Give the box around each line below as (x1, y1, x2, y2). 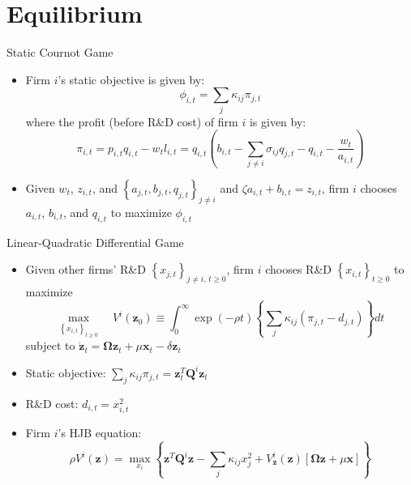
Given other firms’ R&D (25, 261, 146, 278)
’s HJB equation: (58, 423, 142, 440)
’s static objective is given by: (58, 70, 205, 87)
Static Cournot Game (6, 44, 113, 61)
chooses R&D (265, 261, 332, 278)
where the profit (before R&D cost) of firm (25, 113, 238, 130)
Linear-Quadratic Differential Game (6, 233, 184, 250)
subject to (25, 337, 75, 354)
